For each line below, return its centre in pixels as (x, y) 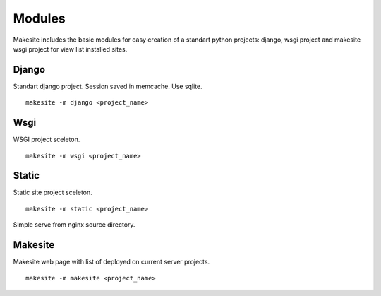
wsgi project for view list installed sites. (70, 49)
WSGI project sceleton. (47, 140)
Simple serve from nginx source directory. (74, 225)
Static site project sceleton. (53, 193)
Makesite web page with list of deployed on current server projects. (111, 262)
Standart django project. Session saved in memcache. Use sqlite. (108, 86)
